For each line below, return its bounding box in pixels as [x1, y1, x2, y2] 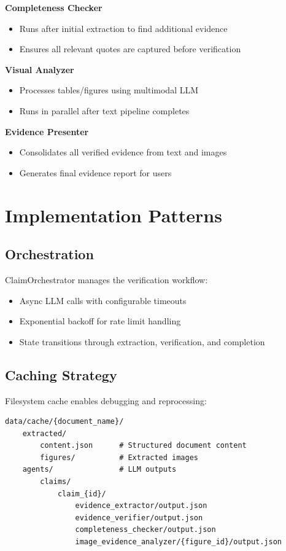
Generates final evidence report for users [19, 166, 172, 179]
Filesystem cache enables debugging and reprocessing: [5, 394, 207, 407]
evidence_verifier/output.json [75, 513, 203, 522]
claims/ [40, 477, 71, 487]
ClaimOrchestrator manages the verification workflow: [5, 273, 208, 286]
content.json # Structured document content [40, 441, 247, 450]
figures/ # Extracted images [40, 453, 198, 462]
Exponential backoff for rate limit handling [19, 315, 181, 327]
